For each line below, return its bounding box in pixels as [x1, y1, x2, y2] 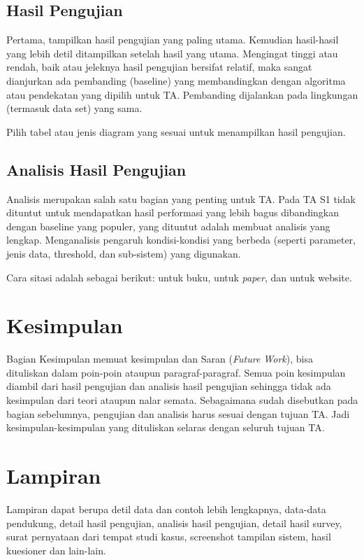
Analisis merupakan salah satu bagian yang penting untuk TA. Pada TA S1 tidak [6, 191, 356, 206]
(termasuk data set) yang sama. [6, 101, 143, 115]
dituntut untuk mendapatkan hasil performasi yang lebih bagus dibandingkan [6, 205, 340, 220]
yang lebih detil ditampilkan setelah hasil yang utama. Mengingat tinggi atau [6, 45, 338, 60]
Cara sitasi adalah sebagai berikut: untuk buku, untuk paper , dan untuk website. [6, 269, 352, 284]
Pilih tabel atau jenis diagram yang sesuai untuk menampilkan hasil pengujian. [6, 124, 346, 139]
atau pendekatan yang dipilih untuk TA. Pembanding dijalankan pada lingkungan [6, 87, 358, 101]
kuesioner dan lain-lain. [6, 542, 106, 557]
